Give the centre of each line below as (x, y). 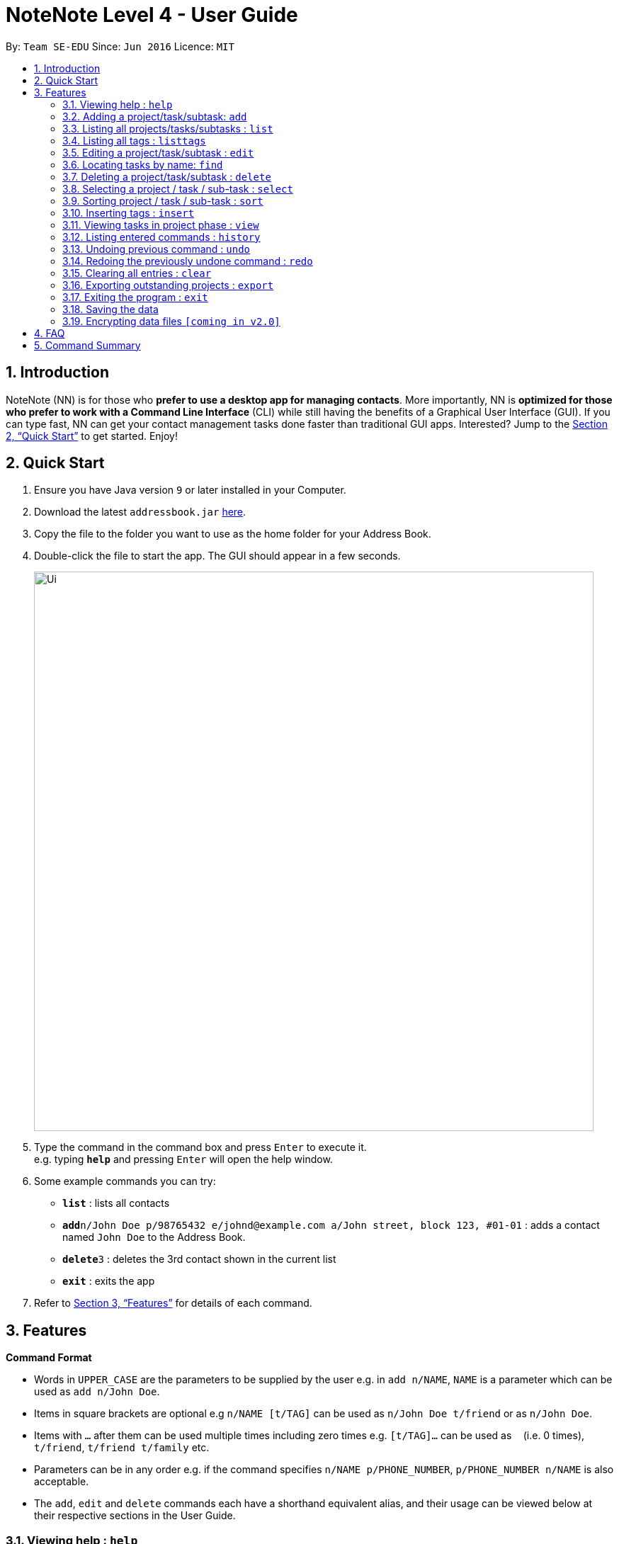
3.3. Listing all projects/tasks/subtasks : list (168, 128)
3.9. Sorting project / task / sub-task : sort (163, 200)
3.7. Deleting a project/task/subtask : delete (167, 176)
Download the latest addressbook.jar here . (140, 512)
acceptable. (62, 1482)
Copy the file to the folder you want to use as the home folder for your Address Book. (233, 534)
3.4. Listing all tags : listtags (134, 140)
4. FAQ (50, 333)
